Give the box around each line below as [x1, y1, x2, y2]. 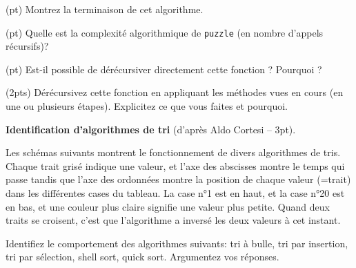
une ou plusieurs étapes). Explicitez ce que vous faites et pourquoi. [6, 99, 288, 113]
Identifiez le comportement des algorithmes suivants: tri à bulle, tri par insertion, [6, 236, 348, 250]
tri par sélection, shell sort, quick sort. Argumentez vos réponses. [6, 249, 279, 264]
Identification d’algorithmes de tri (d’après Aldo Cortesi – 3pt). [6, 122, 296, 136]
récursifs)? [6, 39, 49, 53]
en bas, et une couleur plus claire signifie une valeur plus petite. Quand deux [6, 199, 330, 213]
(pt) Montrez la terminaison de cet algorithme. [6, 2, 204, 16]
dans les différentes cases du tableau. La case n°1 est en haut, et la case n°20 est [6, 186, 345, 200]
